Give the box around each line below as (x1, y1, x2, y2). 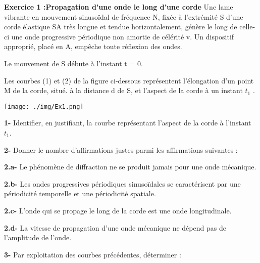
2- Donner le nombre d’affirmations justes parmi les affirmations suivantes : (4, 144, 238, 155)
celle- (239, 21, 255, 32)
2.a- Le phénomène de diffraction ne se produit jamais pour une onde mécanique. (4, 161, 256, 172)
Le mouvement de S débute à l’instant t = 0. (4, 58, 143, 68)
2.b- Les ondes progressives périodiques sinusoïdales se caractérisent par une (4, 178, 241, 189)
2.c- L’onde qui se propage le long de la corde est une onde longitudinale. (4, 205, 232, 215)
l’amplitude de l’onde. (4, 232, 72, 243)
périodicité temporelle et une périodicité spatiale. (4, 188, 156, 199)
